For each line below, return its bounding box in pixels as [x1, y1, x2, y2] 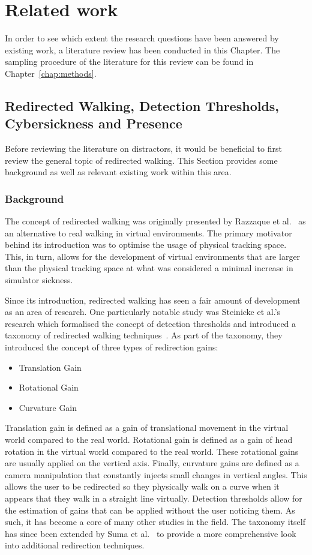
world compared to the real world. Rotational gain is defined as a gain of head [5, 433, 293, 445]
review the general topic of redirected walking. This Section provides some [5, 154, 278, 166]
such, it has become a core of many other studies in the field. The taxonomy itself [5, 515, 305, 528]
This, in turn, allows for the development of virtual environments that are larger [5, 250, 301, 262]
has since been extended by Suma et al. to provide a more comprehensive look [5, 527, 296, 539]
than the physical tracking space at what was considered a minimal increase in [5, 262, 293, 274]
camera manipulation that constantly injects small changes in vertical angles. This [5, 468, 307, 481]
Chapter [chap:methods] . [5, 67, 97, 79]
